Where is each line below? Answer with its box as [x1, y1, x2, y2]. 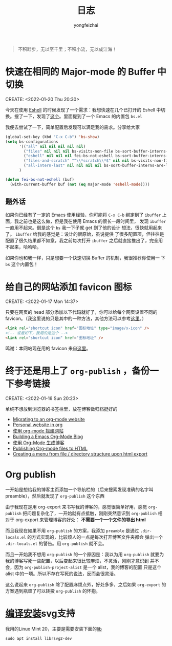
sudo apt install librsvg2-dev [5, 636, 72, 641]
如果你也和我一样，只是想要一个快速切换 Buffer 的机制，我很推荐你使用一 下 [5, 255, 166, 261]
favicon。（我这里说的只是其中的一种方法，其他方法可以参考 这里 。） [5, 315, 147, 321]
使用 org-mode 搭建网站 [12, 427, 64, 434]
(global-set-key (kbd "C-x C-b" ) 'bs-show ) [5, 134, 100, 139]
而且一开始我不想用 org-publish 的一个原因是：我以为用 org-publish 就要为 [5, 551, 164, 557]
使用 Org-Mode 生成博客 [12, 440, 65, 446]
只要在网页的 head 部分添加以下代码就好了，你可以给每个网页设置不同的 [5, 309, 158, 315]
